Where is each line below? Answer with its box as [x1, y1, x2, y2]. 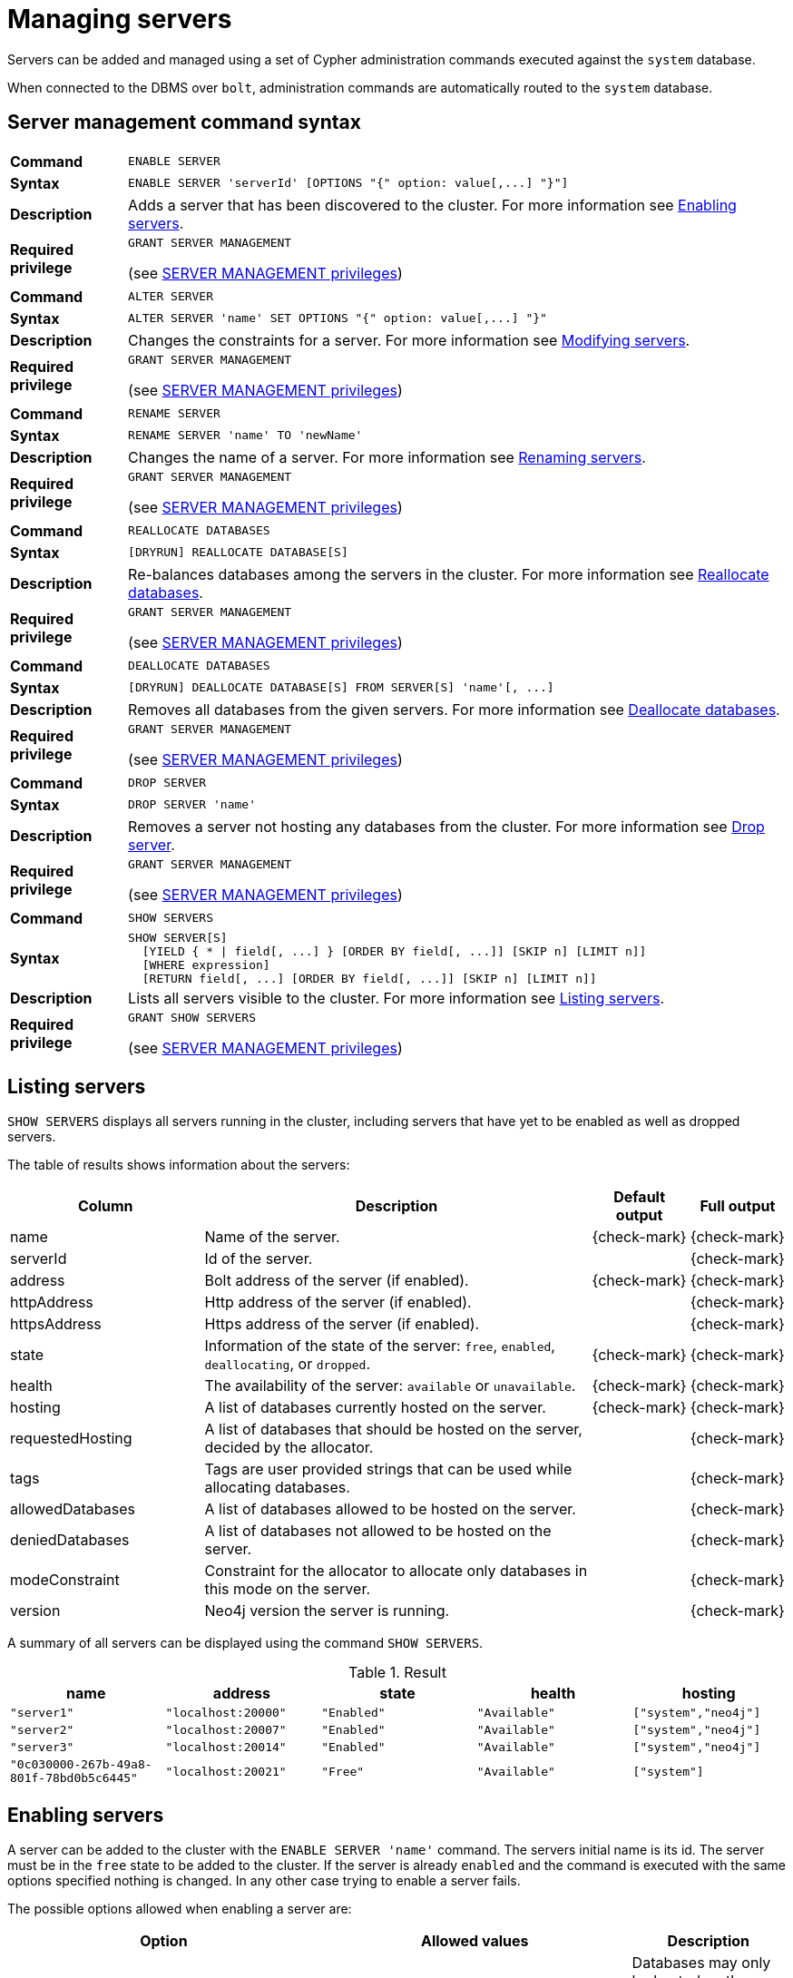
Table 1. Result [348, 1663, 446, 1682]
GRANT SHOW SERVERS [128, 1010, 256, 1024]
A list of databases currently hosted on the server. [204, 1398, 546, 1417]
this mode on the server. [204, 1580, 371, 1599]
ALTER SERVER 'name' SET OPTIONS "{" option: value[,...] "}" [128, 311, 547, 326]
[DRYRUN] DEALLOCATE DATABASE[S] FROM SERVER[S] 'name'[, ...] [128, 681, 554, 695]
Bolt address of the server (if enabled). [204, 1271, 469, 1290]
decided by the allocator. [204, 1438, 374, 1457]
